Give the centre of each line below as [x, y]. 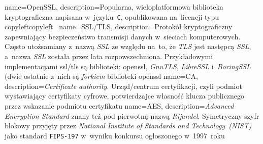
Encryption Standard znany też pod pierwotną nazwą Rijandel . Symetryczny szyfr [132, 115]
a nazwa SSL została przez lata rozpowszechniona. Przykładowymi [109, 56]
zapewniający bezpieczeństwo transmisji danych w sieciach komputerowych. [123, 36]
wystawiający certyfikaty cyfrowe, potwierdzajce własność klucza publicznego [125, 96]
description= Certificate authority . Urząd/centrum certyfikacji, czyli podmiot [123, 86]
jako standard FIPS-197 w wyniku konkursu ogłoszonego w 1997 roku [115, 135]
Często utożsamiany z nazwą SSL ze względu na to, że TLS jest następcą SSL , [128, 46]
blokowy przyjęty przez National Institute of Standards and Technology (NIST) [128, 126]
